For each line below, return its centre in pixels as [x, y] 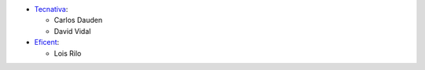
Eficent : [47, 42]
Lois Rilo [68, 53]
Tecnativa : [51, 9]
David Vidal [72, 31]
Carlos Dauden [78, 20]
